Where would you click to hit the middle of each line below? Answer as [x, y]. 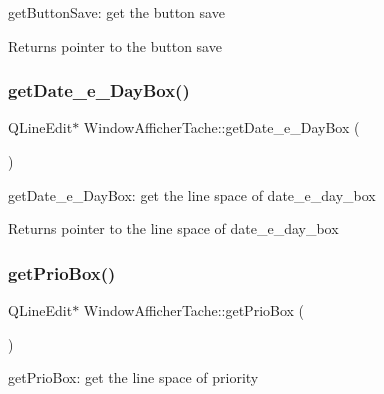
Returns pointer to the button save [115, 45]
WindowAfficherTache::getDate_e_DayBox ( [221, 127]
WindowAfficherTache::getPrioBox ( [194, 310]
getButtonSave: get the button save [116, 12]
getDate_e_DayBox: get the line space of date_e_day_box [192, 194]
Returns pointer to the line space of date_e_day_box [173, 228]
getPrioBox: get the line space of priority [133, 377]
